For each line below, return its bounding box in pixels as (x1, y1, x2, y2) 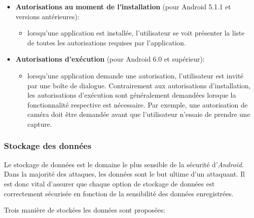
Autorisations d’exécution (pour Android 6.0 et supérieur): (15, 54, 205, 64)
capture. (27, 118, 52, 129)
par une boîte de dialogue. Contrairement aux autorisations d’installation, (27, 80, 251, 90)
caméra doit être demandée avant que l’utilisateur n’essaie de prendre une (27, 109, 251, 119)
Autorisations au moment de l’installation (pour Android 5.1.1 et (15, 1, 231, 11)
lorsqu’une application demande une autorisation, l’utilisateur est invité (27, 70, 244, 80)
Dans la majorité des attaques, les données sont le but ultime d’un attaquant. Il (4, 169, 245, 179)
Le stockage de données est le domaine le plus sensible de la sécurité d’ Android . (4, 159, 244, 169)
